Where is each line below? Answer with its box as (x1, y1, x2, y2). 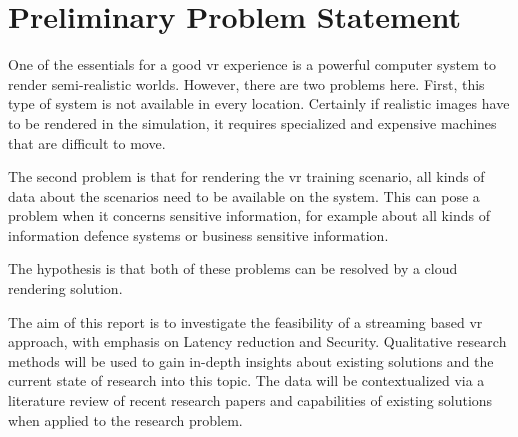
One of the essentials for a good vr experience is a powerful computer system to (8, 54, 496, 75)
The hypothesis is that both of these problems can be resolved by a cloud (8, 258, 458, 279)
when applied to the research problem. (8, 409, 243, 430)
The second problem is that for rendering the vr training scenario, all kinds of (8, 166, 485, 187)
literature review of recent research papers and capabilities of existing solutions (8, 390, 493, 411)
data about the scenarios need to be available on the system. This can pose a (8, 185, 480, 206)
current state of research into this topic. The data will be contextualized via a (8, 370, 485, 391)
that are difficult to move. (8, 132, 166, 153)
